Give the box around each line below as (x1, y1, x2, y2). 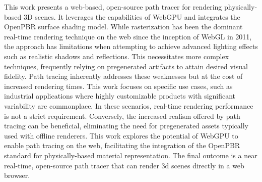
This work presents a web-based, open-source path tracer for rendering (4, 2, 222, 12)
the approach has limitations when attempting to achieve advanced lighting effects (4, 41, 258, 52)
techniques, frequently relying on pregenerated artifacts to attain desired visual (4, 61, 248, 71)
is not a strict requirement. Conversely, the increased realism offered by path (4, 110, 240, 121)
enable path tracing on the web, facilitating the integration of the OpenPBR (4, 140, 240, 151)
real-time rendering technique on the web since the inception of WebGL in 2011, (4, 31, 252, 41)
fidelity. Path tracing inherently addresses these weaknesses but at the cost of (4, 71, 243, 81)
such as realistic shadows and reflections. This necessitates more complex (4, 51, 229, 61)
